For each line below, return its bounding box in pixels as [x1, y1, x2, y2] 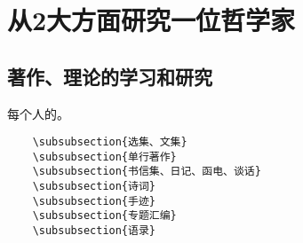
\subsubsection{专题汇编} [32, 209, 177, 223]
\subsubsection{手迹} [32, 194, 155, 208]
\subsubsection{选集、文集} [32, 136, 187, 149]
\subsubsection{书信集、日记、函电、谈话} [32, 165, 261, 178]
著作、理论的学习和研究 [7, 62, 212, 90]
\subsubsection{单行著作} [32, 150, 177, 163]
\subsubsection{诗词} [32, 180, 155, 193]
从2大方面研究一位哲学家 [7, 2, 296, 38]
